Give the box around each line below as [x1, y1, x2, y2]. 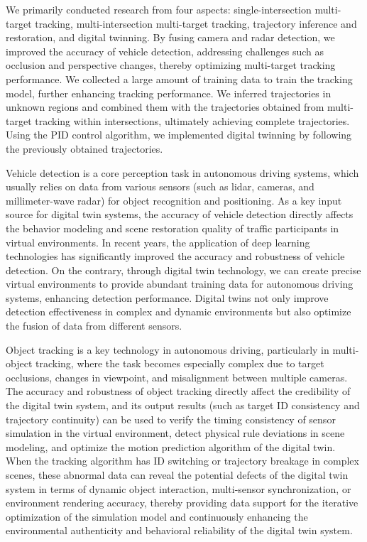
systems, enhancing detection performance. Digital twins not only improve [6, 290, 329, 305]
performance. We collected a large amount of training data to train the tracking [6, 71, 353, 86]
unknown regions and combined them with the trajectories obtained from [6, 99, 324, 114]
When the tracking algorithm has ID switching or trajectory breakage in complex [6, 453, 359, 468]
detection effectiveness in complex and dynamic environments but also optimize [6, 304, 351, 319]
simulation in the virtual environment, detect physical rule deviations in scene [6, 426, 345, 440]
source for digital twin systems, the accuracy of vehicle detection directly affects [6, 207, 354, 222]
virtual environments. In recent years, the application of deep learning [6, 234, 310, 249]
